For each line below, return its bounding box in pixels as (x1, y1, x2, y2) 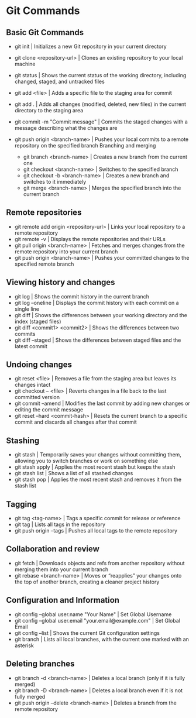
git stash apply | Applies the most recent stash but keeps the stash (14, 463, 176, 470)
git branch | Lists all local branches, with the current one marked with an (14, 635, 189, 643)
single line (14, 305, 40, 312)
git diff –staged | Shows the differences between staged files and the (14, 336, 181, 343)
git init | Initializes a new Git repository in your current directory (14, 43, 167, 50)
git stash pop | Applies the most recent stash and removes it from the (14, 476, 182, 483)
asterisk (14, 642, 34, 649)
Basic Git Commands (6, 28, 84, 37)
